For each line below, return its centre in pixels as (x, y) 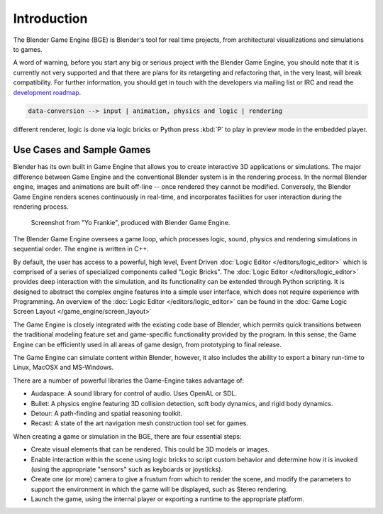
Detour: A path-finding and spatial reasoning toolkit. (107, 413)
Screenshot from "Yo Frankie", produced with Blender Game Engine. (131, 223)
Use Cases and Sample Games (82, 150)
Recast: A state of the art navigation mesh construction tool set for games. (139, 423)
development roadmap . (47, 92)
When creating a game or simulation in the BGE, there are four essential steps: (127, 436)
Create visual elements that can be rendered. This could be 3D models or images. (150, 449)
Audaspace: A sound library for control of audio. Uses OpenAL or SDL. (134, 393)
